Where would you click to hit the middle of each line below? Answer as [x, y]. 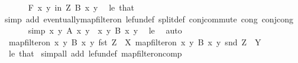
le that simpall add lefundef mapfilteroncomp [95, 53]
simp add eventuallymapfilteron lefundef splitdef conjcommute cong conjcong [149, 19]
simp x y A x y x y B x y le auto [105, 30]
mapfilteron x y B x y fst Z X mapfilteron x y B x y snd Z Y [135, 42]
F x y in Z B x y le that [81, 7]
